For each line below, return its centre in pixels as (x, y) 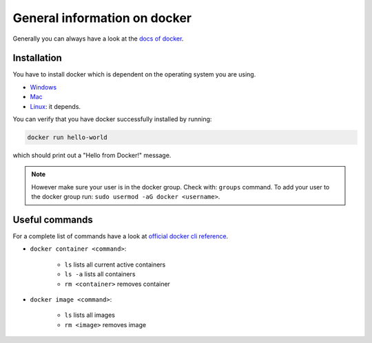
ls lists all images (90, 315)
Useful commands (53, 219)
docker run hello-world (68, 137)
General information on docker (102, 18)
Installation (37, 58)
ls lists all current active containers (115, 264)
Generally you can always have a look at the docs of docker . (98, 39)
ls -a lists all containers (100, 274)
